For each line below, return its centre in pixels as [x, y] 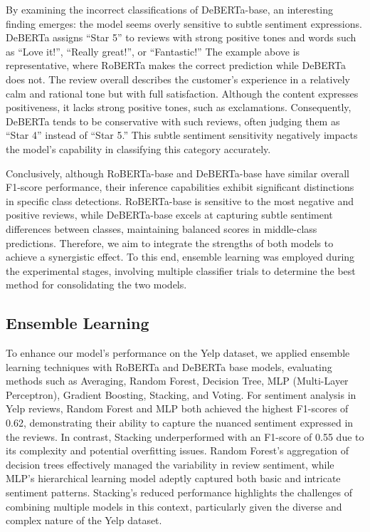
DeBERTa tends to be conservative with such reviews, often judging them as [173, 121]
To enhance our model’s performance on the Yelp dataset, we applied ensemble [178, 353]
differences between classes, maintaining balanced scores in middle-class [162, 228]
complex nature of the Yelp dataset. [84, 520]
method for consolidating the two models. [96, 285]
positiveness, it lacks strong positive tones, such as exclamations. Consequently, [179, 107]
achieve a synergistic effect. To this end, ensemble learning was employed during [180, 257]
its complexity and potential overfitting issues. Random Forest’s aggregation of [178, 450]
